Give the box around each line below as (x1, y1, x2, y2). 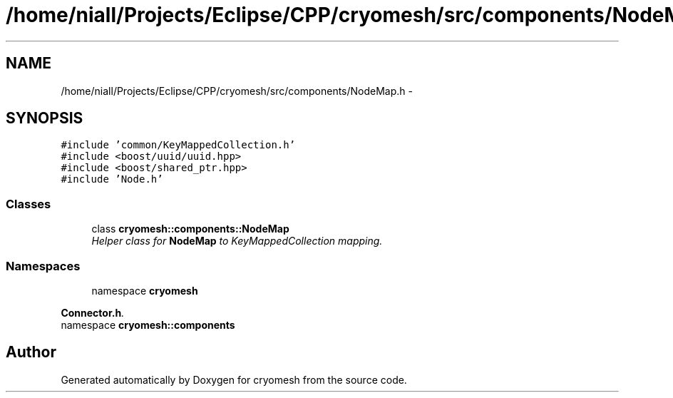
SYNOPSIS (6, 109, 83, 128)
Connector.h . (61, 306, 125, 319)
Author (6, 343, 56, 362)
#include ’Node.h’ (61, 173, 163, 185)
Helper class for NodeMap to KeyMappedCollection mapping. (91, 235, 383, 248)
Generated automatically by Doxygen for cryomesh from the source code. (61, 373, 407, 386)
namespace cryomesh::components (61, 318, 235, 331)
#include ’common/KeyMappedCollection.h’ (61, 139, 296, 151)
